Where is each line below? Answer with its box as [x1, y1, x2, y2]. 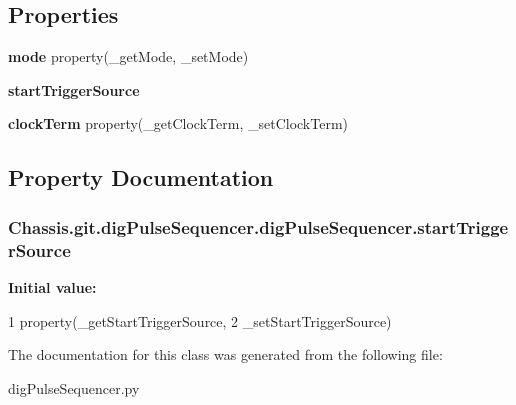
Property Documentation [8, 162, 274, 193]
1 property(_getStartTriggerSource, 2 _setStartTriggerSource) [8, 310, 392, 331]
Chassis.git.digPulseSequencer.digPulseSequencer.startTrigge [8, 214, 509, 239]
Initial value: [8, 276, 97, 297]
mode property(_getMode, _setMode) [8, 46, 249, 67]
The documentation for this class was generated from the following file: [8, 344, 443, 365]
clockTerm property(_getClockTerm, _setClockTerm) [8, 113, 348, 134]
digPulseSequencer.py [8, 377, 140, 398]
